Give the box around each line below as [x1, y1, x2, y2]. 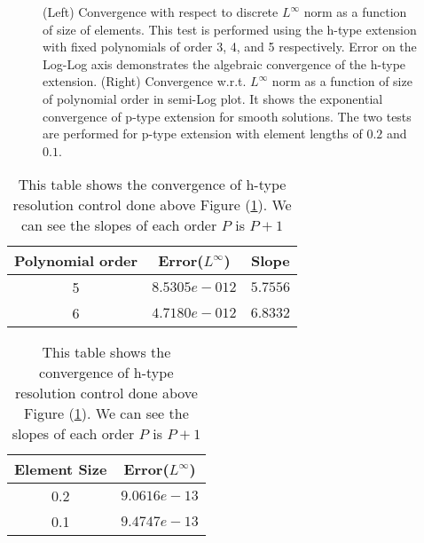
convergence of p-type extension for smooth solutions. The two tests [43, 106, 412, 125]
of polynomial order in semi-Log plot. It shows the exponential [43, 89, 383, 107]
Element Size [14, 459, 107, 480]
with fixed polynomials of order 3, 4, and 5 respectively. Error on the [43, 37, 417, 56]
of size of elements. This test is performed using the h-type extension [43, 20, 417, 38]
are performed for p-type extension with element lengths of [43, 124, 363, 143]
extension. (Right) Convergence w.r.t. [43, 72, 247, 90]
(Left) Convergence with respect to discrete [43, 3, 279, 20]
